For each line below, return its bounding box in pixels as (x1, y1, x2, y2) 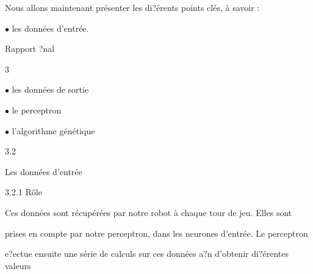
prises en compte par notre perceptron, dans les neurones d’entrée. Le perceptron (5, 226, 308, 239)
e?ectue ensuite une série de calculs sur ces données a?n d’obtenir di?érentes (5, 247, 289, 260)
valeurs (5, 259, 31, 272)
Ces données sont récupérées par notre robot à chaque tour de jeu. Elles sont (5, 206, 292, 218)
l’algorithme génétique (12, 124, 95, 137)
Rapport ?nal (5, 42, 55, 55)
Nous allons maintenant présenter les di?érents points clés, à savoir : (5, 1, 260, 13)
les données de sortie (12, 83, 89, 96)
